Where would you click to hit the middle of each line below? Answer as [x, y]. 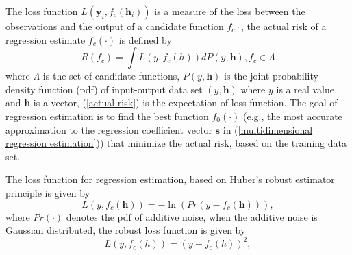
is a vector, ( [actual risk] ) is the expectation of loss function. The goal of [185, 102]
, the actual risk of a [284, 26]
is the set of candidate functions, [111, 76]
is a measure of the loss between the [230, 11]
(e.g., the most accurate [293, 116]
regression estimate [46, 39]
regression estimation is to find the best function [107, 116]
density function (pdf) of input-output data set [104, 89]
